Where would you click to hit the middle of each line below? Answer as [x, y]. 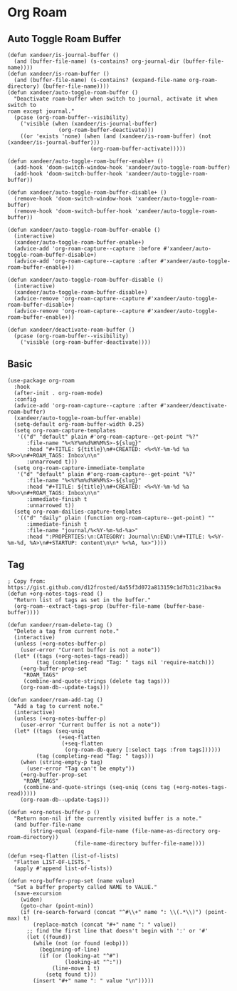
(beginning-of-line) [69, 950]
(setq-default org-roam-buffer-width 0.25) [79, 424]
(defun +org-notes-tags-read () [55, 594]
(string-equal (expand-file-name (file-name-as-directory [117, 831]
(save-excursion [38, 893]
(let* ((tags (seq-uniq [49, 731]
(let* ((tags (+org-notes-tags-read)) [72, 656]
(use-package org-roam [41, 380]
